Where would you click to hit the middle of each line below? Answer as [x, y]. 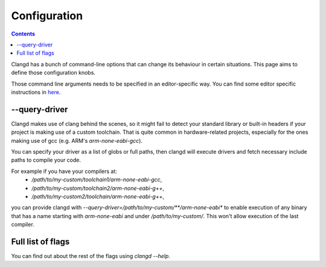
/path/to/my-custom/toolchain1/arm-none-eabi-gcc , [97, 180]
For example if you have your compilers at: [64, 171]
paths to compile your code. [46, 160]
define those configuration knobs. [53, 73]
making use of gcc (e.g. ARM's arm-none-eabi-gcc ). [77, 140]
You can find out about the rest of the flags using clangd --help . [91, 256]
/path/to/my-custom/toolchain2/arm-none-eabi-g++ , [98, 188]
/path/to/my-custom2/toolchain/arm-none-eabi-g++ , [98, 196]
